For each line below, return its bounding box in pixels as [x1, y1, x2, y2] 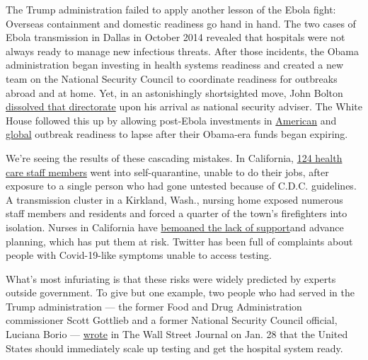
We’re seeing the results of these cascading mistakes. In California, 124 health [6, 150, 343, 165]
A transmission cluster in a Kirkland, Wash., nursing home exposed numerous [6, 192, 343, 207]
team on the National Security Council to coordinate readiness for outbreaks [6, 71, 338, 86]
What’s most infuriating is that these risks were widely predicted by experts [6, 271, 336, 286]
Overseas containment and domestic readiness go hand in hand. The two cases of [6, 16, 356, 30]
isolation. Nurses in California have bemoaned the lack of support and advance [6, 219, 344, 234]
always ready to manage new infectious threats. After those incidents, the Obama [6, 43, 360, 58]
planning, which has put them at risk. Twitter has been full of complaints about [6, 233, 353, 248]
